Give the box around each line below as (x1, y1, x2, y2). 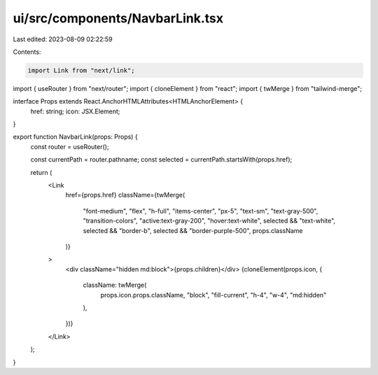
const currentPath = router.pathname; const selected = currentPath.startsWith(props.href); (30, 155, 293, 164)
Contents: (13, 48, 41, 56)
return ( (30, 168, 52, 176)
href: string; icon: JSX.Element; (30, 107, 120, 115)
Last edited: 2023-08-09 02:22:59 (13, 35, 113, 43)
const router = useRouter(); (30, 142, 109, 150)
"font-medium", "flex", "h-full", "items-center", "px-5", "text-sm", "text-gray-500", (83, 206, 318, 215)
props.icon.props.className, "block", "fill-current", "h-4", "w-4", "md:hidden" (100, 290, 327, 299)
